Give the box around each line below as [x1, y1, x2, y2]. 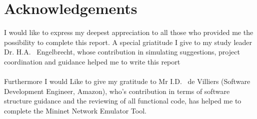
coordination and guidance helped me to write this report [4, 56, 180, 66]
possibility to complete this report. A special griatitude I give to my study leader [4, 36, 252, 47]
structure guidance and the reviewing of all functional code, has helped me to [4, 95, 241, 106]
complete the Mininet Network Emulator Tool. [4, 105, 146, 115]
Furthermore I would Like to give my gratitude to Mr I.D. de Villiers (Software [4, 76, 250, 86]
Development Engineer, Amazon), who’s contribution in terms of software [4, 85, 230, 96]
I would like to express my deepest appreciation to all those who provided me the [4, 27, 253, 37]
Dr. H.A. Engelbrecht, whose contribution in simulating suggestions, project [4, 46, 240, 57]
